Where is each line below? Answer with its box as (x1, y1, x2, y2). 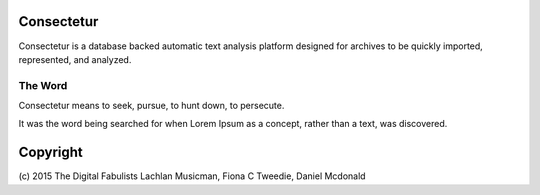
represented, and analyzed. (18, 53, 132, 65)
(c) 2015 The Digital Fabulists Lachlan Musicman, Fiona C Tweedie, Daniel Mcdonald (18, 170, 366, 182)
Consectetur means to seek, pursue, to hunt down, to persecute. (18, 100, 285, 112)
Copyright (18, 144, 84, 161)
